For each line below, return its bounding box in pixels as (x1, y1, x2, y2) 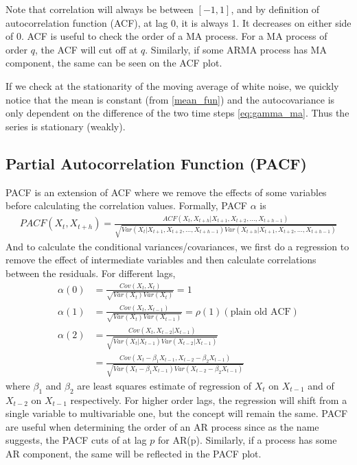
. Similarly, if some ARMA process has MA (145, 42, 327, 56)
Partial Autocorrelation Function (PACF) (5, 152, 307, 174)
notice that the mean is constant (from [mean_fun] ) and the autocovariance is (5, 92, 335, 106)
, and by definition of (231, 2, 320, 16)
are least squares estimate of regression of (77, 378, 252, 392)
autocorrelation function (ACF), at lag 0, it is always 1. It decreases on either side (5, 15, 352, 29)
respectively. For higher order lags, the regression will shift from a (70, 392, 347, 407)
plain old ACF (230, 307, 291, 317)
